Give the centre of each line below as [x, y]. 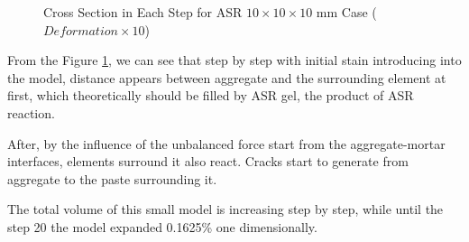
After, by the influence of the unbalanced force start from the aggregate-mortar [226, 143]
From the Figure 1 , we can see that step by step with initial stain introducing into [234, 60]
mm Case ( [346, 12]
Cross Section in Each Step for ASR [143, 12]
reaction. [31, 112]
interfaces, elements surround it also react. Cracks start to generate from [208, 161]
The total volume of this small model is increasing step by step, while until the [225, 209]
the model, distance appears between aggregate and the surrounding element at [227, 77]
